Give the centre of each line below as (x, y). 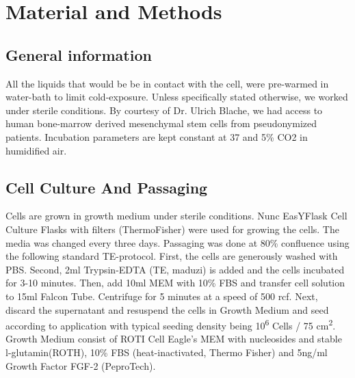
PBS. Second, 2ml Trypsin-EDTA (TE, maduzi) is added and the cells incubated (175, 269)
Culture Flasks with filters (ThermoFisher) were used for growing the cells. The (172, 229)
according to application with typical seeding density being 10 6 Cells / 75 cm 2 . (171, 324)
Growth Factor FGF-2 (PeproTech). (81, 365)
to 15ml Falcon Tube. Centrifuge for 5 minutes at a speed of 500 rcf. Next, (162, 296)
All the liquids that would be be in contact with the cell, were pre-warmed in (167, 83)
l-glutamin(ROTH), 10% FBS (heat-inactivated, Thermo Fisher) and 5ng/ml (167, 352)
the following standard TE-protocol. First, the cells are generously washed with (172, 256)
